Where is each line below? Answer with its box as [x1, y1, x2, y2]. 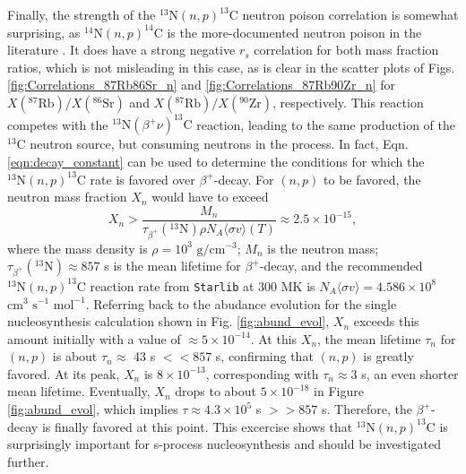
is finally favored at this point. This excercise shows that [41, 417, 353, 435]
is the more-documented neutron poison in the [167, 22, 422, 41]
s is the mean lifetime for [104, 256, 241, 275]
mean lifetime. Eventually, [7, 382, 151, 401]
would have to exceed [151, 187, 269, 206]
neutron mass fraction [7, 187, 127, 206]
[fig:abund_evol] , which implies [7, 400, 178, 418]
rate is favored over [90, 169, 195, 188]
